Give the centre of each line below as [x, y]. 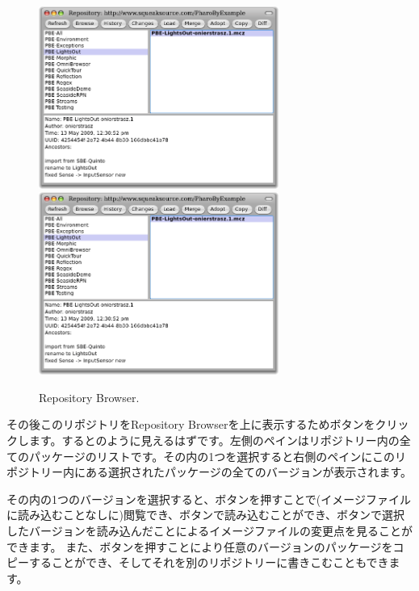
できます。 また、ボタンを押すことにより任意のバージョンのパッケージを [200, 546]
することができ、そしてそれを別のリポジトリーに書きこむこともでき [209, 562]
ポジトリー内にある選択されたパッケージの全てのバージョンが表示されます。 [209, 472]
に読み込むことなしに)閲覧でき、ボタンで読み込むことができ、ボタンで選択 [206, 515]
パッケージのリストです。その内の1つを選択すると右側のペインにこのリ [218, 456]
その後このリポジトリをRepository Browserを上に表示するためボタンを [191, 424]
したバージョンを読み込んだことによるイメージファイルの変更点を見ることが [210, 530]
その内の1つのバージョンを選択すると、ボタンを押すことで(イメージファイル [209, 499]
